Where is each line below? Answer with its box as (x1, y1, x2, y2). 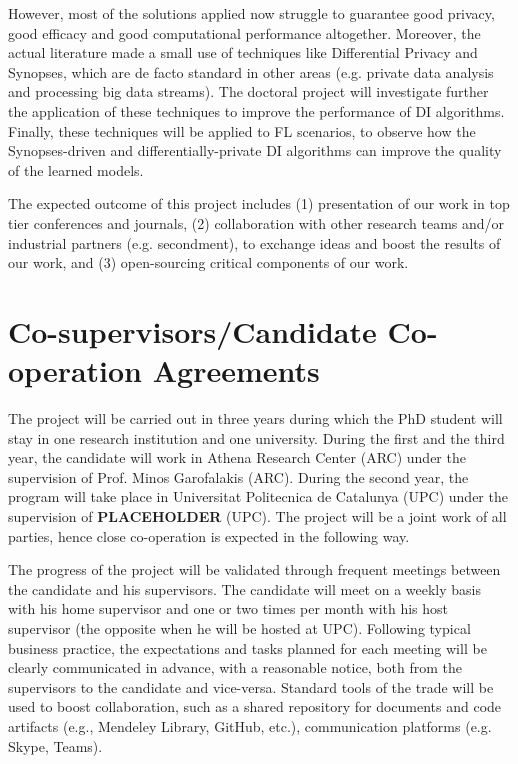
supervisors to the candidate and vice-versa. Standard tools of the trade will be (8, 676, 494, 697)
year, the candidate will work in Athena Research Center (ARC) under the (8, 447, 466, 468)
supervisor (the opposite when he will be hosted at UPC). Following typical (8, 617, 471, 638)
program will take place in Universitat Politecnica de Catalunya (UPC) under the (8, 486, 508, 507)
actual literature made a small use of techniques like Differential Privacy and (8, 42, 478, 63)
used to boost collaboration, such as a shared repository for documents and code (8, 696, 502, 717)
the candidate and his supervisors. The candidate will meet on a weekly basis (8, 578, 482, 599)
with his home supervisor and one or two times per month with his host (8, 598, 449, 619)
